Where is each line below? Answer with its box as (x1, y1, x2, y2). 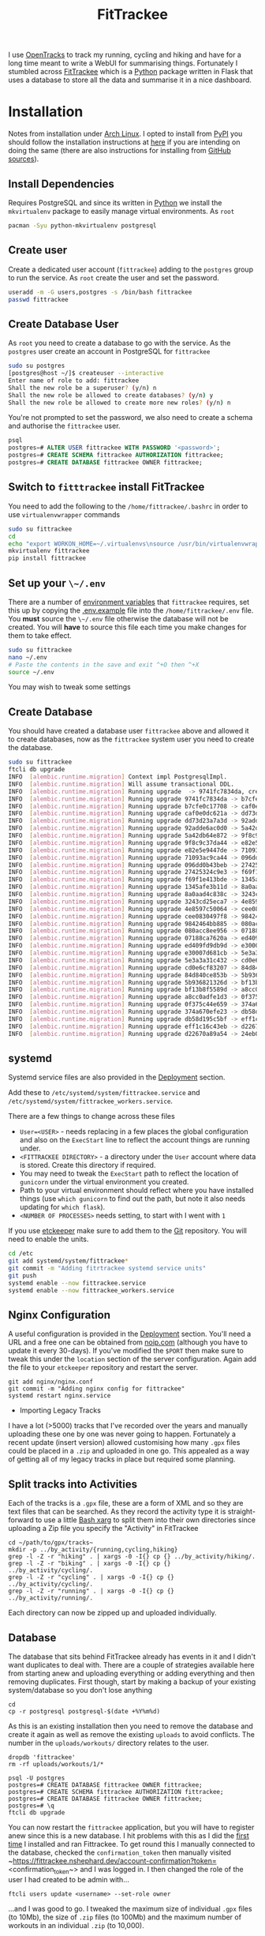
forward (8, 1515, 34, 1525)
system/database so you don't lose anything (8, 1686, 152, 1694)
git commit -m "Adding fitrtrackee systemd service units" (8, 1265, 207, 1273)
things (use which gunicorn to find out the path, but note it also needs (19, 1194, 246, 1203)
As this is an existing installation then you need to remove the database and (8, 1721, 254, 1731)
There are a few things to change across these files (8, 1112, 175, 1121)
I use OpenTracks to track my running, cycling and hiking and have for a (8, 50, 242, 60)
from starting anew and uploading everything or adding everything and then (8, 1668, 255, 1678)
